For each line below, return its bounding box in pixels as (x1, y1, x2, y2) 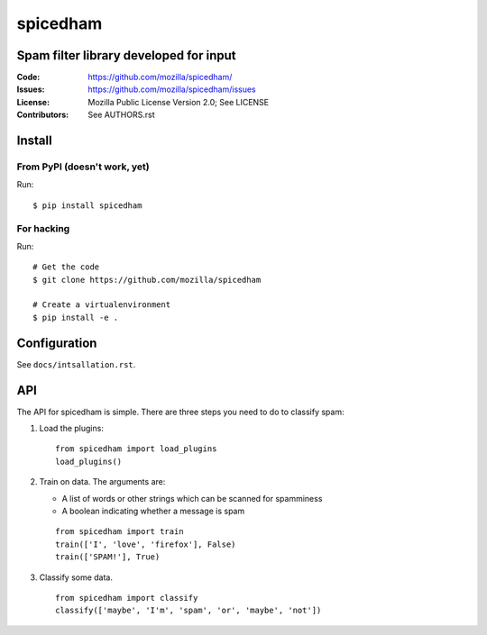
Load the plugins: (39, 423, 104, 434)
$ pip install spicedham (32, 200, 142, 211)
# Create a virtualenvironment (32, 300, 171, 310)
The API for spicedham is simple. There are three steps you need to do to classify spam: (16, 406, 345, 417)
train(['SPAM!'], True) (55, 552, 161, 562)
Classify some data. (39, 572, 113, 583)
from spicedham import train (55, 527, 184, 537)
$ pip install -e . (32, 312, 119, 322)
